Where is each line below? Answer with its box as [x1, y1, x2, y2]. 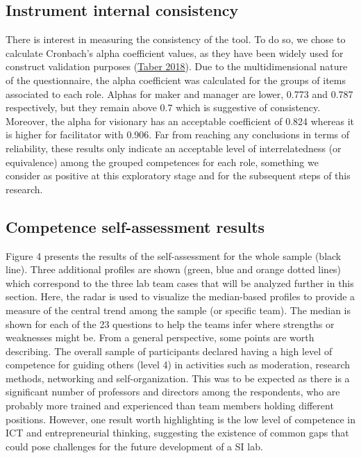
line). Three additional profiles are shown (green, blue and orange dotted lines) [6, 262, 342, 277]
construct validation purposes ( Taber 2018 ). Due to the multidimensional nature [6, 59, 348, 74]
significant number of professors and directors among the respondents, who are [6, 384, 340, 399]
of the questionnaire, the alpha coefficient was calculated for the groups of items [6, 72, 346, 87]
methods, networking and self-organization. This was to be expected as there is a [6, 370, 350, 385]
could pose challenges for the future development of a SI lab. [6, 439, 263, 453]
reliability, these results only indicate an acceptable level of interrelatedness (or [6, 140, 342, 155]
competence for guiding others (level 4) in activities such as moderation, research [6, 357, 350, 372]
